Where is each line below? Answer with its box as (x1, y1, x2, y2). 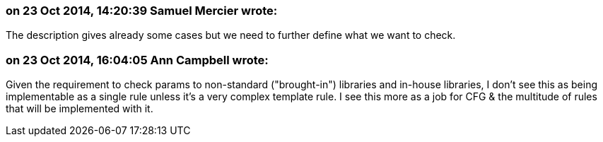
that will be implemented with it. (6, 102, 153, 115)
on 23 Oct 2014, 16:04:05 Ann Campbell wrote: (6, 52, 269, 67)
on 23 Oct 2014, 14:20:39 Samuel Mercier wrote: (6, 4, 278, 18)
